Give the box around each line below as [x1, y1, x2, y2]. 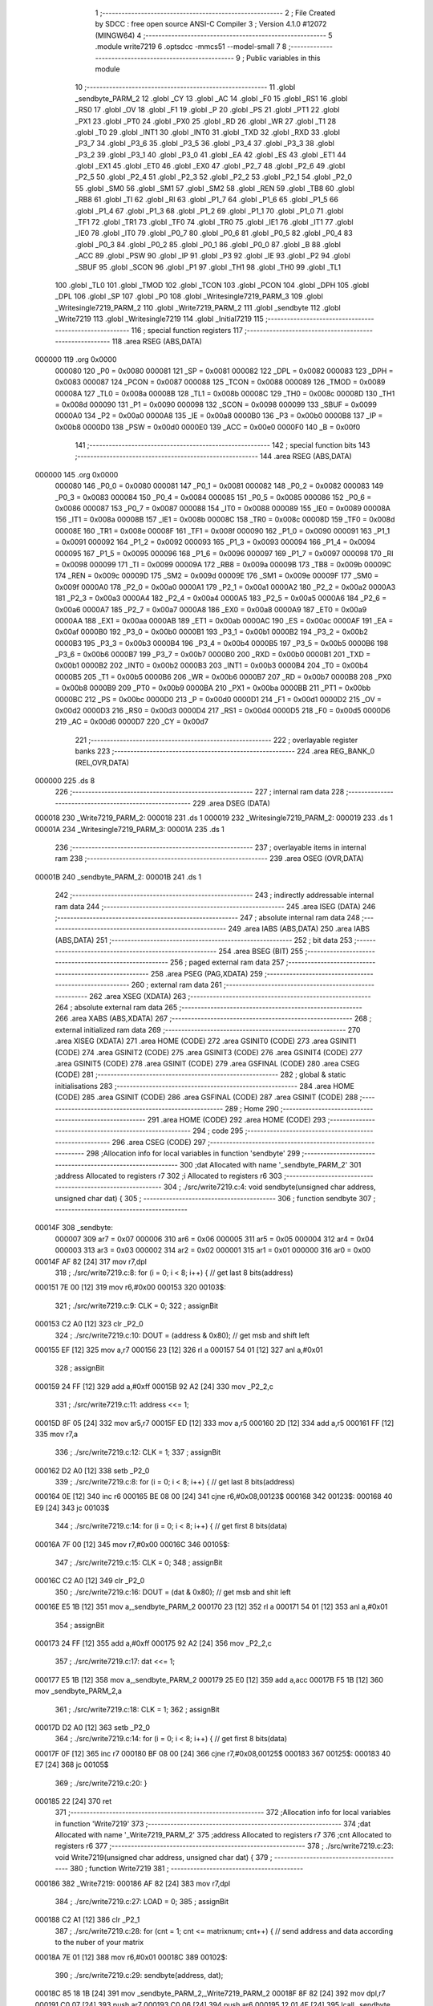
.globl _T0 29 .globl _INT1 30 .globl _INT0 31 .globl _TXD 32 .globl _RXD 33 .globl [75, 127, 341, 136]
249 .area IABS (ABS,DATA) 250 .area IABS [228, 924, 370, 934]
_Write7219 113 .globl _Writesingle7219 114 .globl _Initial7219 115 [55, 314, 264, 324]
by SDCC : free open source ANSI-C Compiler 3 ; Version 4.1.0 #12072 [95, 19, 327, 29]
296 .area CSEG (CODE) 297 [111, 1137, 206, 1147]
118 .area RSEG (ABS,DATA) [111, 336, 202, 346]
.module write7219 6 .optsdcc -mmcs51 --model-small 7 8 [95, 42, 287, 51]
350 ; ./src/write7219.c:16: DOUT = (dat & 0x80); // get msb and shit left [55, 1587, 292, 1597]
